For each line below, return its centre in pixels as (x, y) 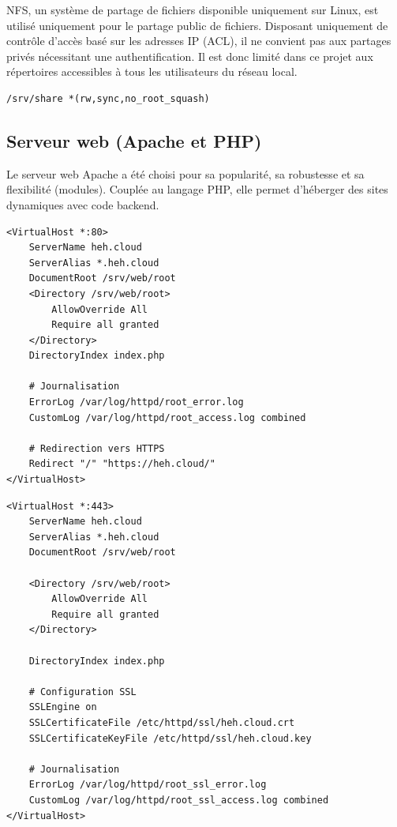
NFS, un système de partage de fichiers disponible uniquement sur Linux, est (193, 9)
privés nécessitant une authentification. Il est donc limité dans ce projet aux (190, 56)
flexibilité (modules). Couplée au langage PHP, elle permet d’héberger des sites (197, 189)
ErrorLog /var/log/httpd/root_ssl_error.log (148, 785)
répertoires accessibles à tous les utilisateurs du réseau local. (152, 71)
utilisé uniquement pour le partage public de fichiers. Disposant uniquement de (197, 25)
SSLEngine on (63, 707)
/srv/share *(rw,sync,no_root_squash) (108, 98)
